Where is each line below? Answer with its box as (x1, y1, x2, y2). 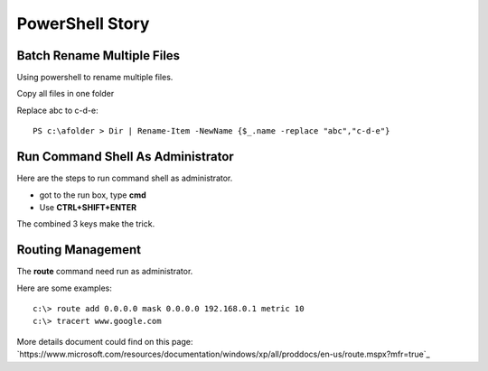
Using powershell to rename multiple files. (16, 72, 174, 83)
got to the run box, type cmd (39, 190, 146, 200)
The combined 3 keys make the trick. (16, 218, 155, 229)
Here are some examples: (16, 283, 113, 293)
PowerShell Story (16, 14, 150, 33)
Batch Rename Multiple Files (16, 48, 181, 63)
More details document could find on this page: (16, 336, 193, 347)
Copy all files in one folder (16, 88, 115, 99)
